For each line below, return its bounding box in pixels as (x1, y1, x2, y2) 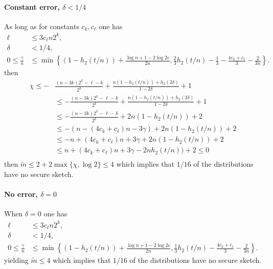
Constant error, (4, 1, 60, 12)
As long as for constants (4, 20, 79, 31)
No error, (4, 189, 38, 199)
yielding (4, 255, 29, 265)
